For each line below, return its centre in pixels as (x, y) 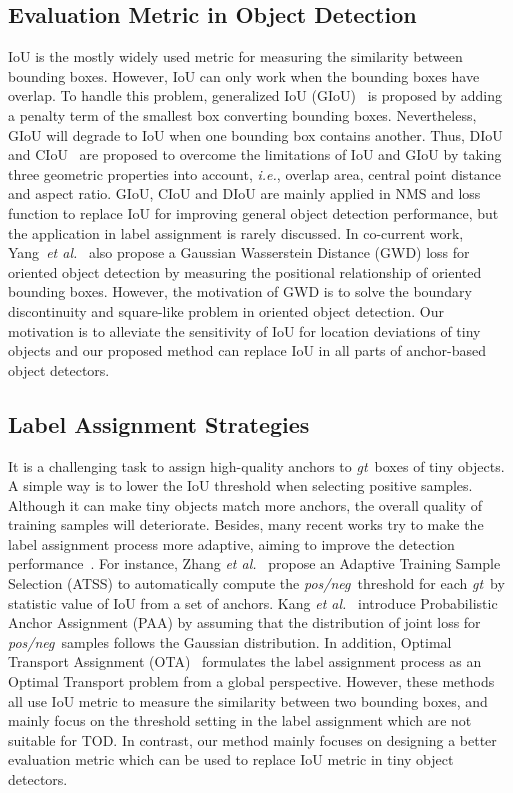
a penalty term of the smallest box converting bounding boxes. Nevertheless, (242, 114)
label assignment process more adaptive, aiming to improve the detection (231, 543)
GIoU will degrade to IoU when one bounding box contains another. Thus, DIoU (255, 134)
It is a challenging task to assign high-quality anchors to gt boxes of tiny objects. (256, 465)
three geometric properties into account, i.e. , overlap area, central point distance (255, 173)
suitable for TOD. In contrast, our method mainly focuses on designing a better (252, 739)
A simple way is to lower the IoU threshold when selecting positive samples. (240, 485)
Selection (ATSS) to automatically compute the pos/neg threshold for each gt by (256, 583)
